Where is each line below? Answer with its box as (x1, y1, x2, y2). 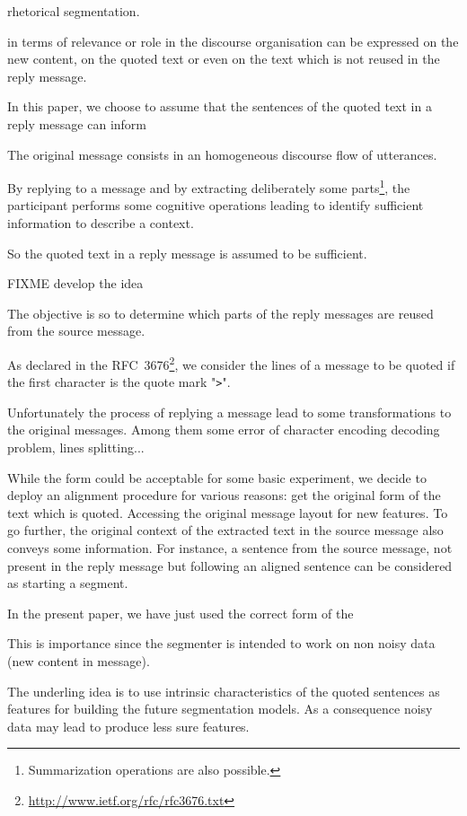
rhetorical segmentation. (7, 2, 140, 20)
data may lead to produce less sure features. (7, 716, 250, 735)
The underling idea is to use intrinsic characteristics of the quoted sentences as (7, 681, 440, 700)
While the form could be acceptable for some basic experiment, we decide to (7, 468, 427, 487)
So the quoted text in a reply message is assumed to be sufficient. (7, 243, 367, 262)
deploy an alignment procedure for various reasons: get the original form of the (7, 486, 441, 505)
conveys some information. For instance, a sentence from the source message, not (7, 539, 453, 557)
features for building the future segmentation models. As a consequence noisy (7, 699, 433, 718)
